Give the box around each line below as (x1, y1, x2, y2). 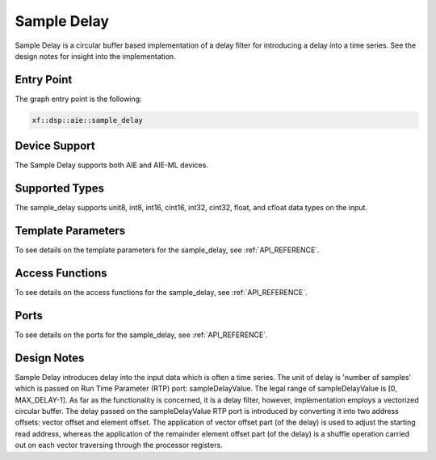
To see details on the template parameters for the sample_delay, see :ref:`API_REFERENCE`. (15, 245, 320, 255)
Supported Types (15, 182, 105, 196)
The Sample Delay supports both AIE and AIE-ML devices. (15, 160, 209, 170)
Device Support (15, 139, 96, 153)
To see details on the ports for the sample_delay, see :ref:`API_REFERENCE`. (15, 330, 268, 340)
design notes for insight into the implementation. (15, 51, 177, 61)
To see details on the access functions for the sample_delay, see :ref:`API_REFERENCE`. (15, 288, 308, 298)
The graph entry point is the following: (15, 94, 142, 103)
